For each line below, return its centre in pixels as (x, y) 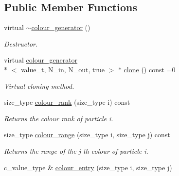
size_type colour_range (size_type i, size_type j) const (87, 135)
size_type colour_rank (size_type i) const (67, 102)
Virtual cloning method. (39, 86)
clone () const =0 (150, 69)
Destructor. (21, 43)
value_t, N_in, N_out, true (63, 69)
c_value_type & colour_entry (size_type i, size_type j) (88, 167)
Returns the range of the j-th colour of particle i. (76, 151)
